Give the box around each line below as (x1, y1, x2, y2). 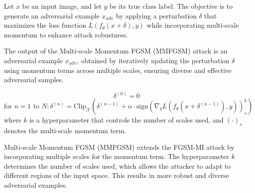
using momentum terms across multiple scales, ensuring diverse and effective (4, 65, 232, 75)
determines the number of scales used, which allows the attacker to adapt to (4, 160, 231, 171)
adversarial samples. (4, 74, 64, 85)
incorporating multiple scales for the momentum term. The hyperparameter (4, 151, 229, 161)
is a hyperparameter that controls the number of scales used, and (29, 115, 224, 125)
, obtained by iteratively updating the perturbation (77, 55, 230, 65)
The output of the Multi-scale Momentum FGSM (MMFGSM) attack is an (4, 46, 228, 56)
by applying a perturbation (116, 10, 197, 20)
